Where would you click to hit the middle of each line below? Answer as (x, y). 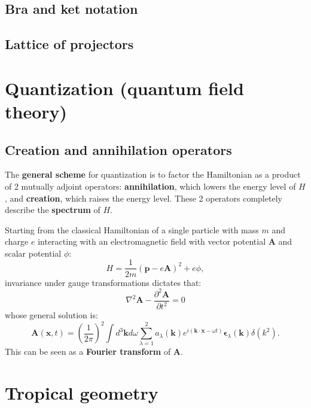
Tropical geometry (82, 393)
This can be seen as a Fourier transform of (88, 351)
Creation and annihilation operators (118, 149)
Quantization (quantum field (124, 88)
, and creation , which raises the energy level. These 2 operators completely (144, 198)
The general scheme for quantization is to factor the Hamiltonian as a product (153, 174)
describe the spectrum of (53, 210)
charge (17, 241)
